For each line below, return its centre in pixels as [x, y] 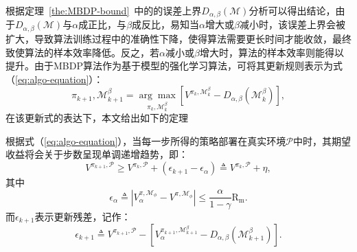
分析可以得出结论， [292, 10]
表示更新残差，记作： [83, 216]
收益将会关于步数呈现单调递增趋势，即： [97, 154]
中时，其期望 [322, 140]
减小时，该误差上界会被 [292, 24]
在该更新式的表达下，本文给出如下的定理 [97, 118]
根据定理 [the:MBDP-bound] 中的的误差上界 [104, 10]
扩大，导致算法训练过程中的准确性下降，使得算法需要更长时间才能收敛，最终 [178, 38]
